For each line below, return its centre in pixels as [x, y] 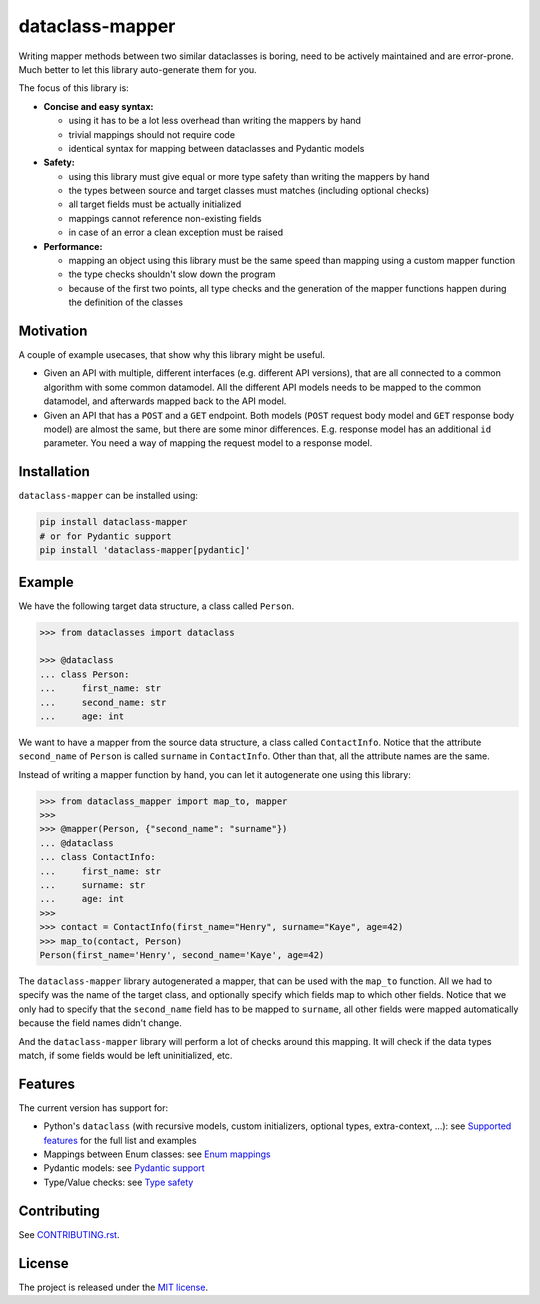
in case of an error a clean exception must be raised [176, 232]
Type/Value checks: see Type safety [118, 1182]
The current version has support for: [93, 1107]
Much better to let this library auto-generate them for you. [137, 69]
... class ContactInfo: [98, 857]
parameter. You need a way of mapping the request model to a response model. [208, 443]
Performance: [73, 246]
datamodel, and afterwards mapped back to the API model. [165, 401]
